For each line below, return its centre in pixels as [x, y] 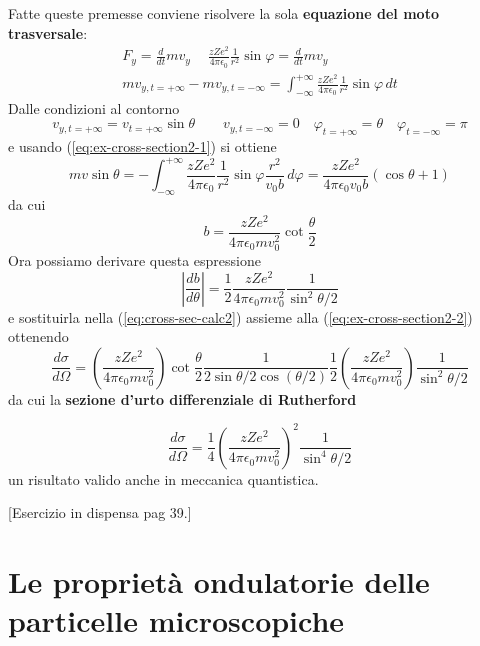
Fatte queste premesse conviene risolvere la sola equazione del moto [223, 13]
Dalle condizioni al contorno [94, 107]
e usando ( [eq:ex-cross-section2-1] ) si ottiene [142, 146]
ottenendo [38, 336]
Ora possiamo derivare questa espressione [134, 259]
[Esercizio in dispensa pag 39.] [100, 512]
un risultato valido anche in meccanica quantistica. [163, 478]
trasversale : [48, 32]
